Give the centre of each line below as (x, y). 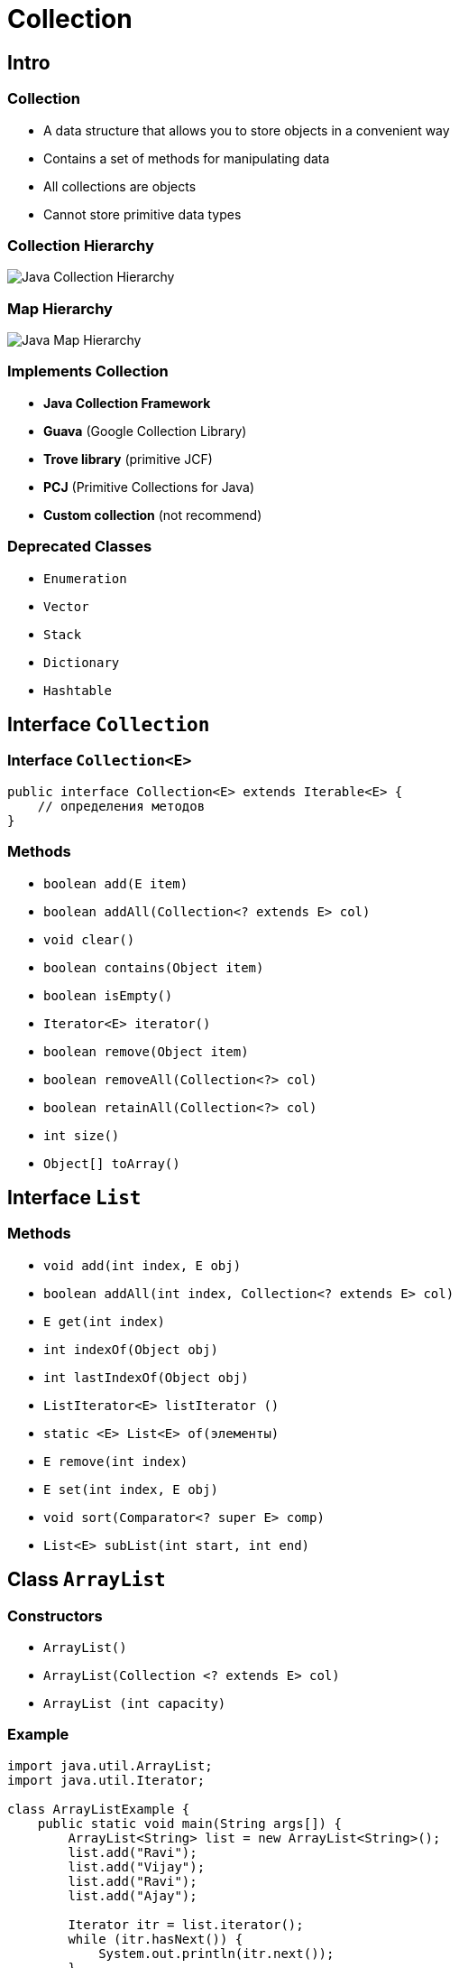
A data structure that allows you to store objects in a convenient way (247, 130)
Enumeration (85, 578)
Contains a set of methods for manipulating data (187, 158)
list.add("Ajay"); (133, 1895)
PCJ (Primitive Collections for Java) (149, 487)
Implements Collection (88, 371)
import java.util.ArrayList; (110, 1765)
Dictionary (82, 662)
